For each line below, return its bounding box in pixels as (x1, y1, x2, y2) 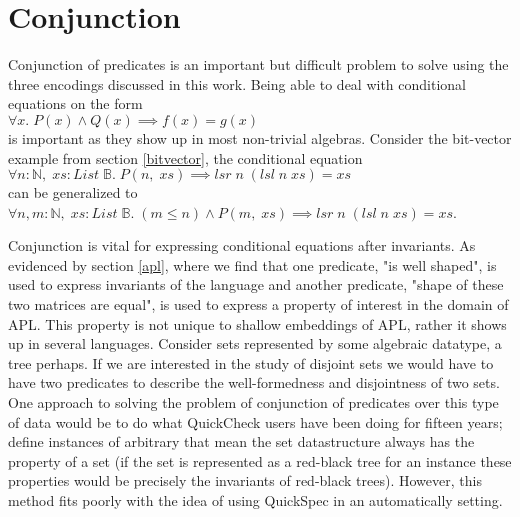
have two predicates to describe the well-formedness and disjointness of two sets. (8, 372, 500, 393)
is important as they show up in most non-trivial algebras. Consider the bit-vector (8, 127, 512, 148)
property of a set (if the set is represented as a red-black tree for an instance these (8, 450, 512, 471)
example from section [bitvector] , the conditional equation (8, 147, 363, 168)
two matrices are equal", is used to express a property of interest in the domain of (8, 294, 509, 315)
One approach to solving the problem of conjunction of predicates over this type (8, 392, 499, 413)
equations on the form (8, 93, 143, 114)
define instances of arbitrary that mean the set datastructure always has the (8, 431, 475, 452)
